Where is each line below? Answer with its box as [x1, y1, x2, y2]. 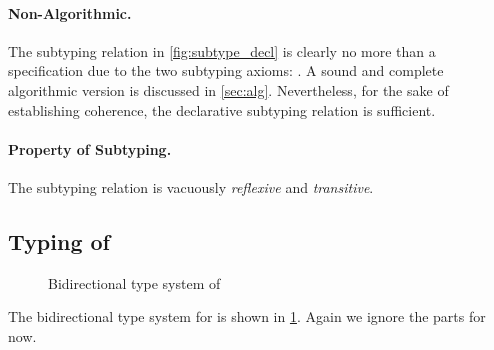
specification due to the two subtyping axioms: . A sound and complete [8, 60, 444, 81]
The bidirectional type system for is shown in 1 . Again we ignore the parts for [8, 306, 486, 327]
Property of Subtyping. [8, 138, 172, 159]
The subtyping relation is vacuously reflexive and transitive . [8, 176, 374, 197]
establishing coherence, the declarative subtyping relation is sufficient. [8, 99, 436, 120]
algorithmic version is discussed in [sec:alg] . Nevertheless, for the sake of [8, 79, 449, 100]
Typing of [8, 225, 110, 256]
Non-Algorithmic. [8, 2, 132, 23]
